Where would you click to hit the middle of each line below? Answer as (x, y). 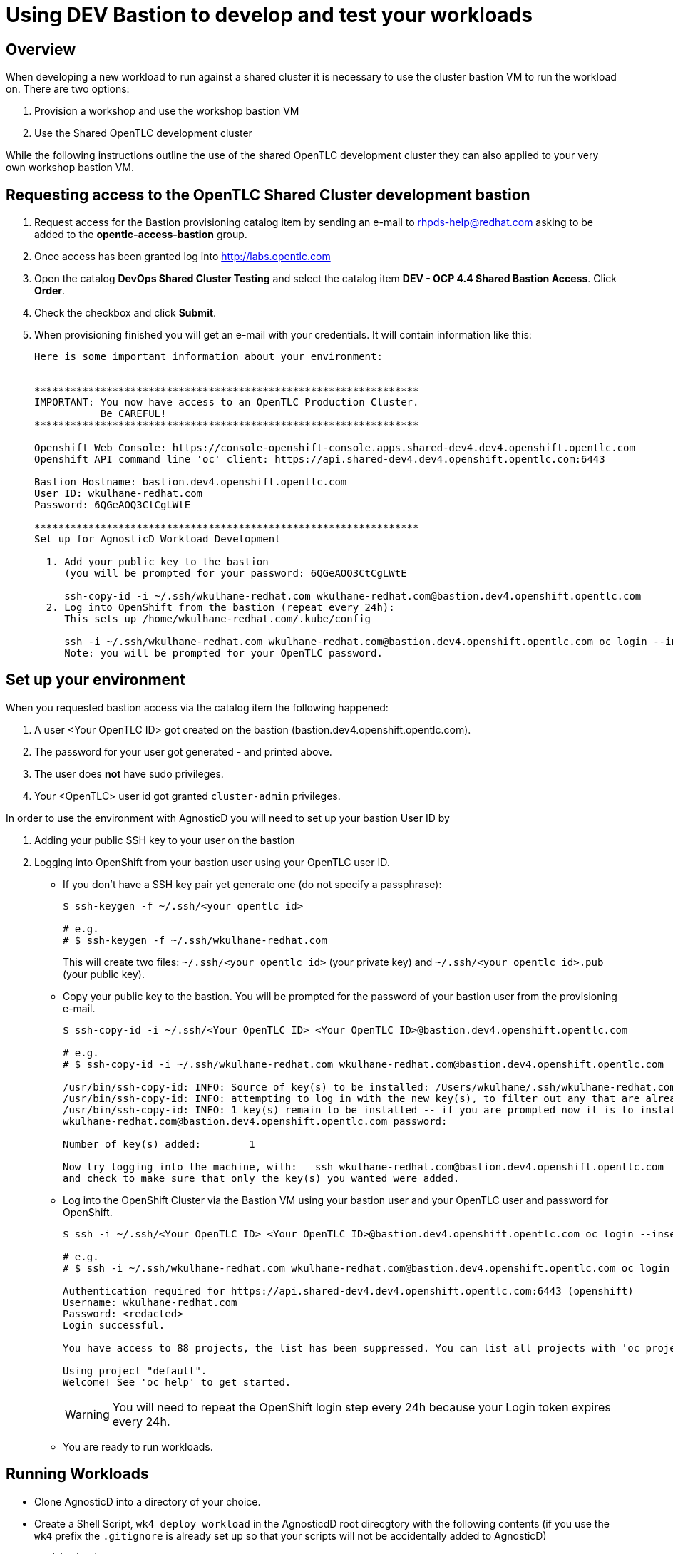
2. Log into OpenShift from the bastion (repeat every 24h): (220, 608)
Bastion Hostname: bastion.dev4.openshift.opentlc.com (191, 482)
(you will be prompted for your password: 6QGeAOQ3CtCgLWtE (236, 573)
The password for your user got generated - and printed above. (183, 751)
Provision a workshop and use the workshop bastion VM (167, 111)
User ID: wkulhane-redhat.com (119, 494)
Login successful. (114, 1325)
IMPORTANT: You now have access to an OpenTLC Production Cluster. (227, 402)
